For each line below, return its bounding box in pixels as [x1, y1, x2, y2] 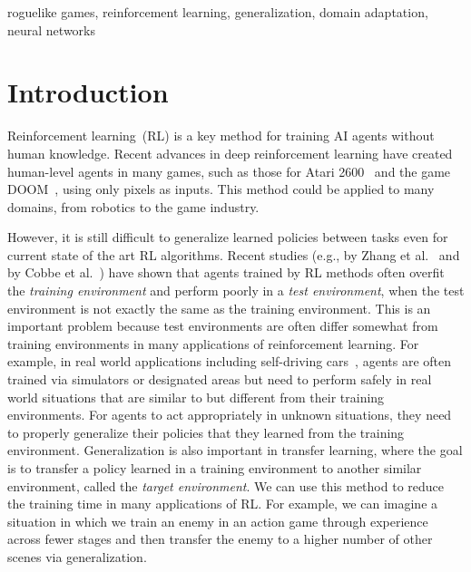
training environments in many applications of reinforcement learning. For [7, 334, 419, 353]
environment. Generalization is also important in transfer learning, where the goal [7, 441, 463, 460]
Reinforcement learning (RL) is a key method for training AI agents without [7, 126, 435, 145]
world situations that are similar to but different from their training [7, 387, 385, 406]
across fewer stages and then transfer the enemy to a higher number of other [7, 529, 433, 548]
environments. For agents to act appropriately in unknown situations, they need [7, 405, 452, 424]
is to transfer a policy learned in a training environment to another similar [7, 459, 422, 477]
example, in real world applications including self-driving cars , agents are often [7, 352, 451, 371]
